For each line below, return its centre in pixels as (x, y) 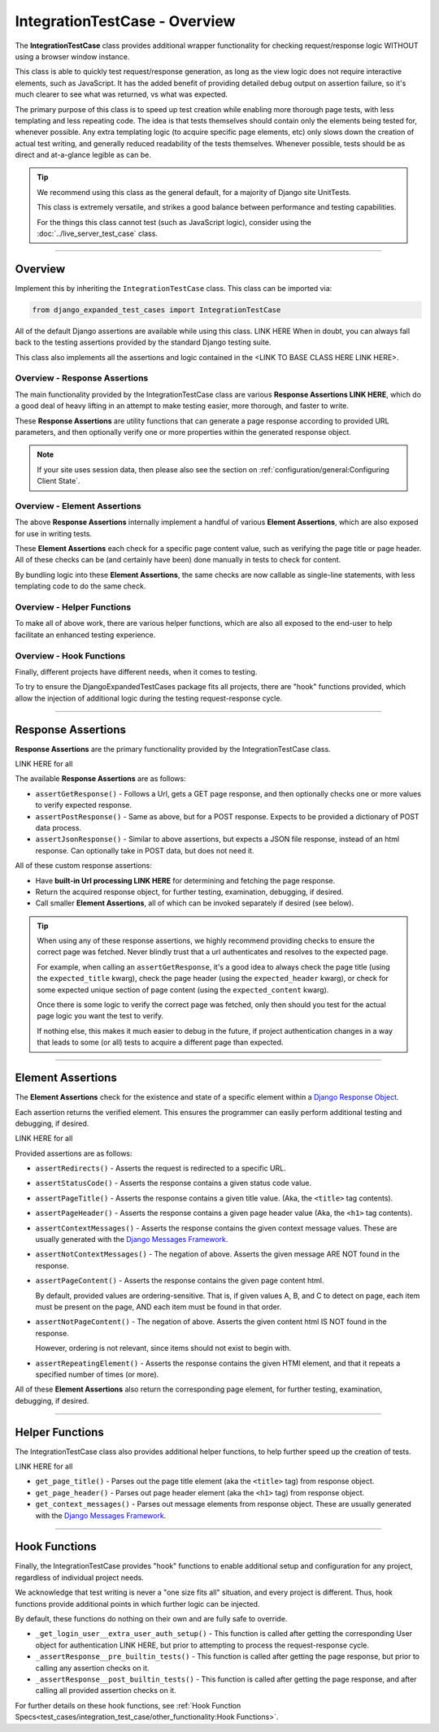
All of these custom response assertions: (83, 866)
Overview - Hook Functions (70, 656)
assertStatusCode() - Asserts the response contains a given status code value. (174, 1183)
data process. (58, 827)
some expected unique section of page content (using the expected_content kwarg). (183, 990)
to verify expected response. (84, 805)
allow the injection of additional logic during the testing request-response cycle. (149, 698)
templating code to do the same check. (80, 586)
